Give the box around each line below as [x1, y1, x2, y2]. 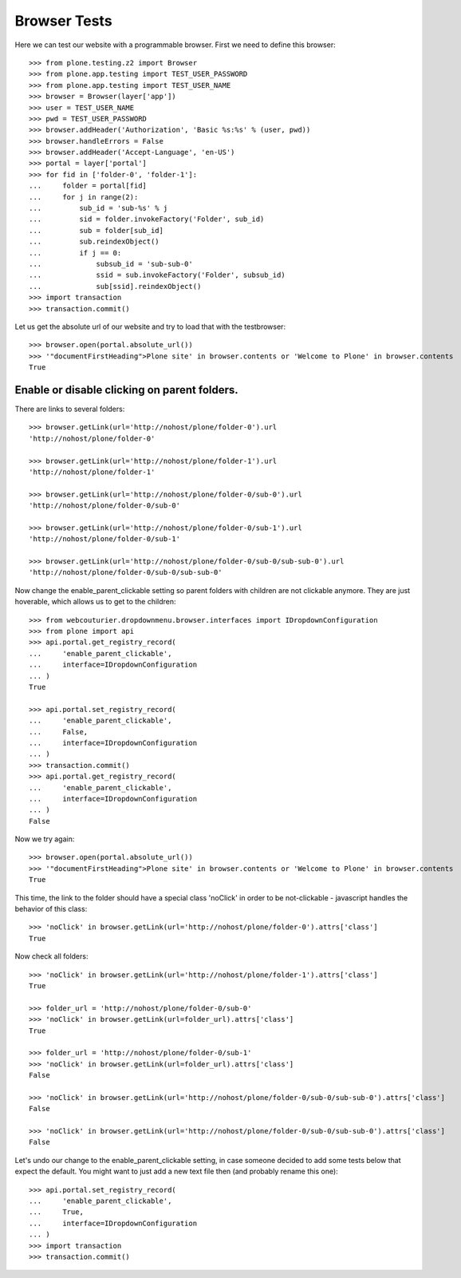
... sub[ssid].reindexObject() [29, 282, 202, 291]
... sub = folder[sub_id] [29, 226, 164, 235]
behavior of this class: [14, 904, 88, 914]
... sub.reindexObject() [29, 237, 160, 247]
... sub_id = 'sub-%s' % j [29, 204, 168, 213]
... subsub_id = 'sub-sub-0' [29, 259, 193, 268]
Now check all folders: [14, 952, 89, 961]
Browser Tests [14, 12, 112, 30]
